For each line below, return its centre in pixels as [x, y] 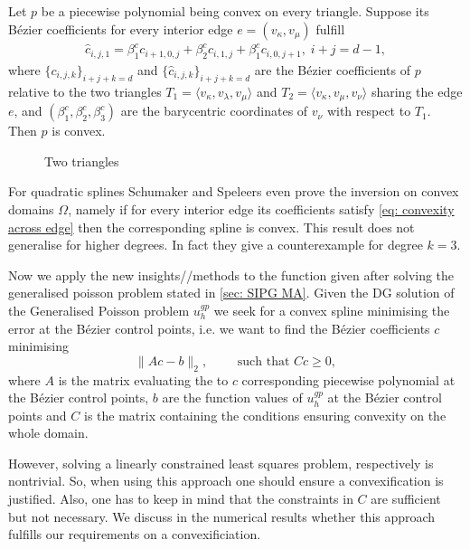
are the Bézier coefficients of [333, 69]
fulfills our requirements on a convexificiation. [135, 534]
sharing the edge [417, 91]
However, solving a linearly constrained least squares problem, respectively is [221, 463]
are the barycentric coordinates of [214, 111]
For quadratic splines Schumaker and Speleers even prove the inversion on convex [234, 191]
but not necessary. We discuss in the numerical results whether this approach [222, 516]
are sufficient [406, 499]
